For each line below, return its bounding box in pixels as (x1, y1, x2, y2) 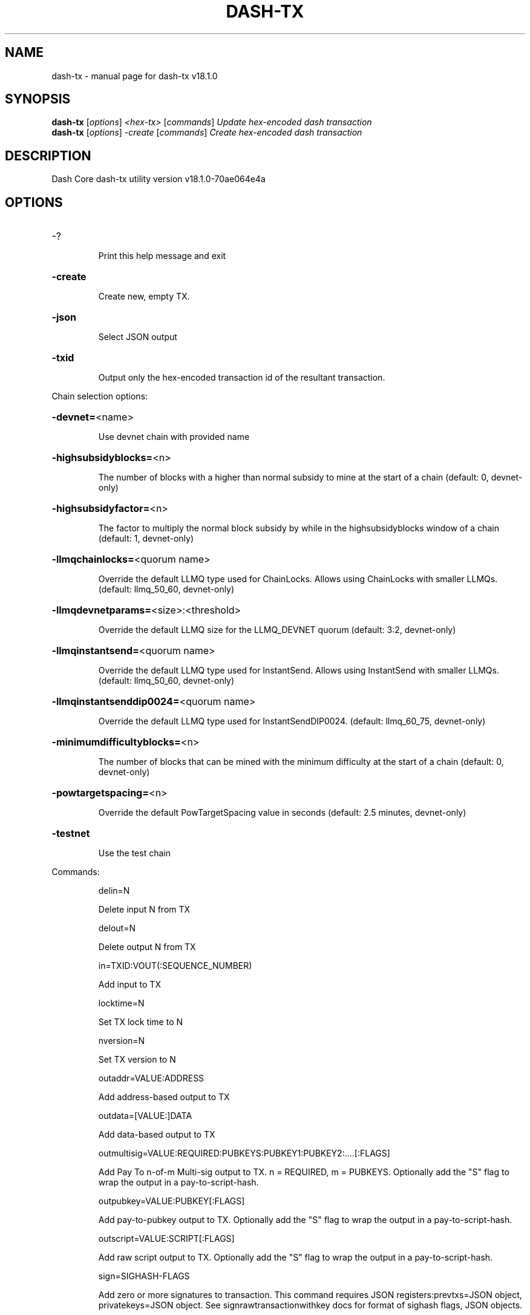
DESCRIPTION (5, 148, 91, 163)
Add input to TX (98, 979, 161, 990)
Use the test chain (98, 848, 171, 859)
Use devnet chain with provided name (98, 431, 250, 442)
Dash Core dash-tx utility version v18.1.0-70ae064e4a (51, 174, 266, 185)
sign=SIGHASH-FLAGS (98, 1271, 190, 1282)
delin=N (98, 885, 130, 896)
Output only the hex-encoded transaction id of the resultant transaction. (98, 372, 385, 383)
